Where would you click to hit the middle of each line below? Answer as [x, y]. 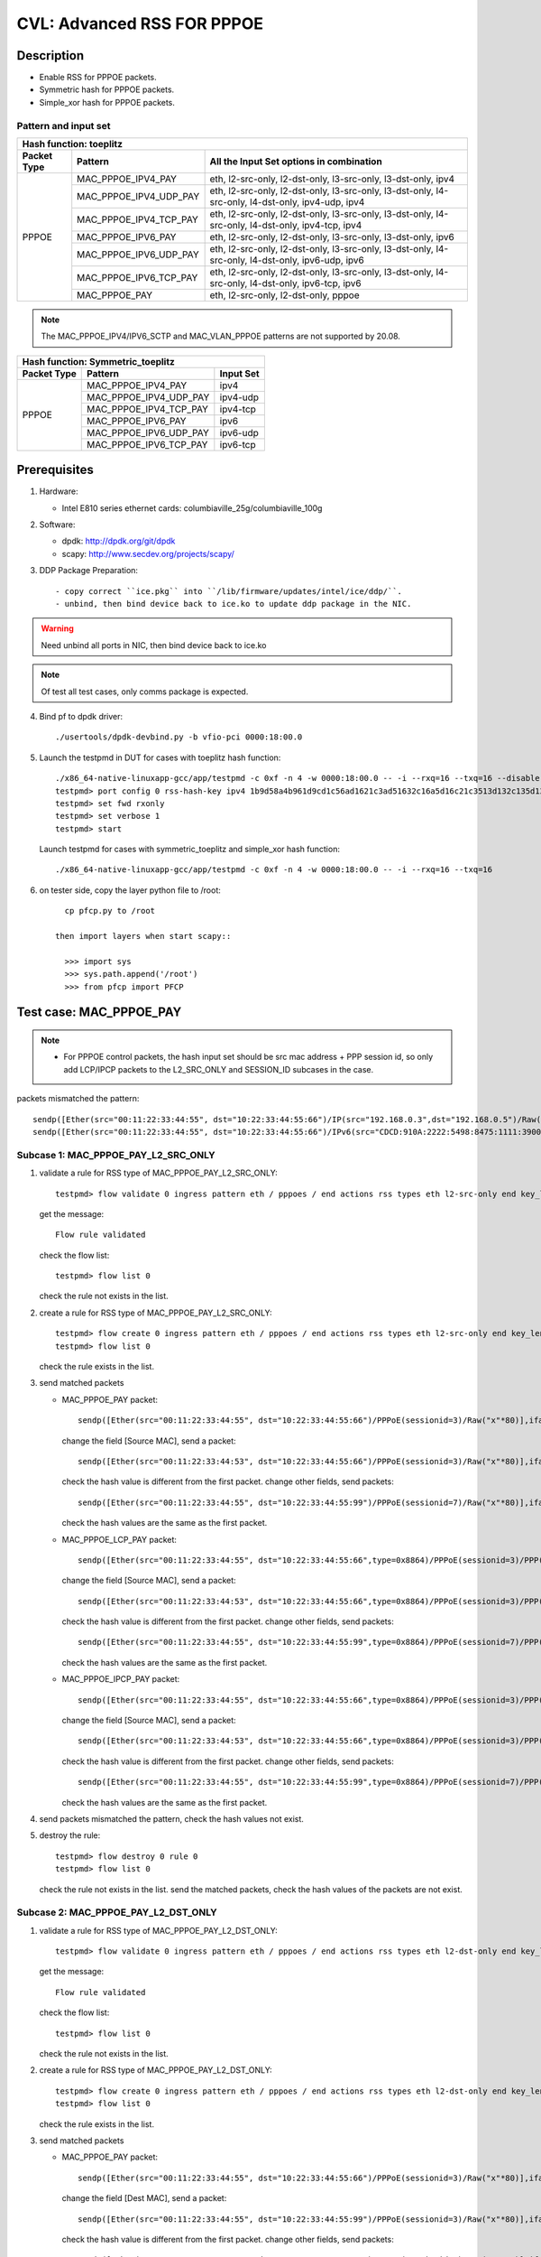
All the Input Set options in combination [296, 161]
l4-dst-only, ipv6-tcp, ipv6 [305, 283]
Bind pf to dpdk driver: [81, 716]
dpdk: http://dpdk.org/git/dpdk [119, 541]
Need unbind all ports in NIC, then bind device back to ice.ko [154, 645]
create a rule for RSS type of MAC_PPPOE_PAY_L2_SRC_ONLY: [156, 1313]
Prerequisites [55, 470]
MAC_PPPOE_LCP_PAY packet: [119, 1539]
